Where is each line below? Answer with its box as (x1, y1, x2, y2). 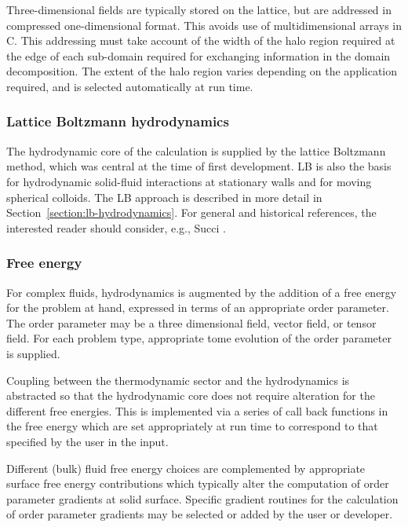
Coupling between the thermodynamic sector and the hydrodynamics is (6, 371, 350, 388)
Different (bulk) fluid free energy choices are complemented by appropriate (6, 459, 366, 476)
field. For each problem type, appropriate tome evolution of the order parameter (6, 330, 392, 346)
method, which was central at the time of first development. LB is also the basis (6, 158, 392, 174)
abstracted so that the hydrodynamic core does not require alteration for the (6, 387, 375, 404)
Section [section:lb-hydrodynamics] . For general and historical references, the (6, 204, 377, 221)
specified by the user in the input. (6, 433, 169, 449)
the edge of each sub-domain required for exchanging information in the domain (6, 47, 391, 64)
